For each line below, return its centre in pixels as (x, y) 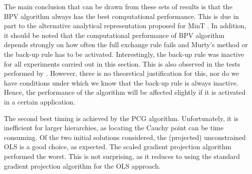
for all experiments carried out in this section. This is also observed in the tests (122, 63)
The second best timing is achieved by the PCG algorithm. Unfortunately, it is (121, 118)
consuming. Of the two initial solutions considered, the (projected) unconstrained (125, 137)
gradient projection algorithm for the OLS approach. (82, 165)
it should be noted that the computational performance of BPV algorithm (114, 35)
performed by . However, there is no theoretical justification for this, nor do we (122, 73)
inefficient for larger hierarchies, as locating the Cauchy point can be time (114, 128)
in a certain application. (40, 101)
